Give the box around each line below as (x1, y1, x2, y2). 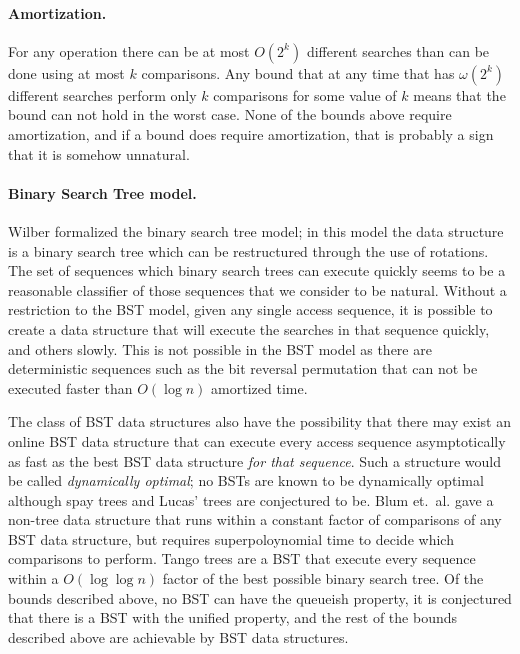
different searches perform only (8, 84, 197, 105)
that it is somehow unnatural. (8, 143, 190, 164)
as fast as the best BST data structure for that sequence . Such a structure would (8, 450, 501, 471)
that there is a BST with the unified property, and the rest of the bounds (8, 607, 458, 628)
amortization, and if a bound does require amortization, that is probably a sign (8, 123, 494, 144)
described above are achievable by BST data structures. (8, 626, 349, 647)
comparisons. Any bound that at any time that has (141, 62, 455, 83)
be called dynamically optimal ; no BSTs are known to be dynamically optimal (8, 470, 484, 491)
